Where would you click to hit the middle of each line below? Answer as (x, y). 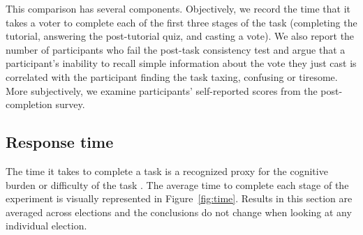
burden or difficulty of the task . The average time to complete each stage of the (177, 184)
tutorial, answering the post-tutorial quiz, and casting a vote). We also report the (180, 36)
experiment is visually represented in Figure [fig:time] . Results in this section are (179, 198)
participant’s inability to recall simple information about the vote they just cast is (181, 63)
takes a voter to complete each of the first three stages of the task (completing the (181, 22)
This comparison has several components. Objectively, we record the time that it (178, 8)
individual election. (46, 226)
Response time (60, 142)
